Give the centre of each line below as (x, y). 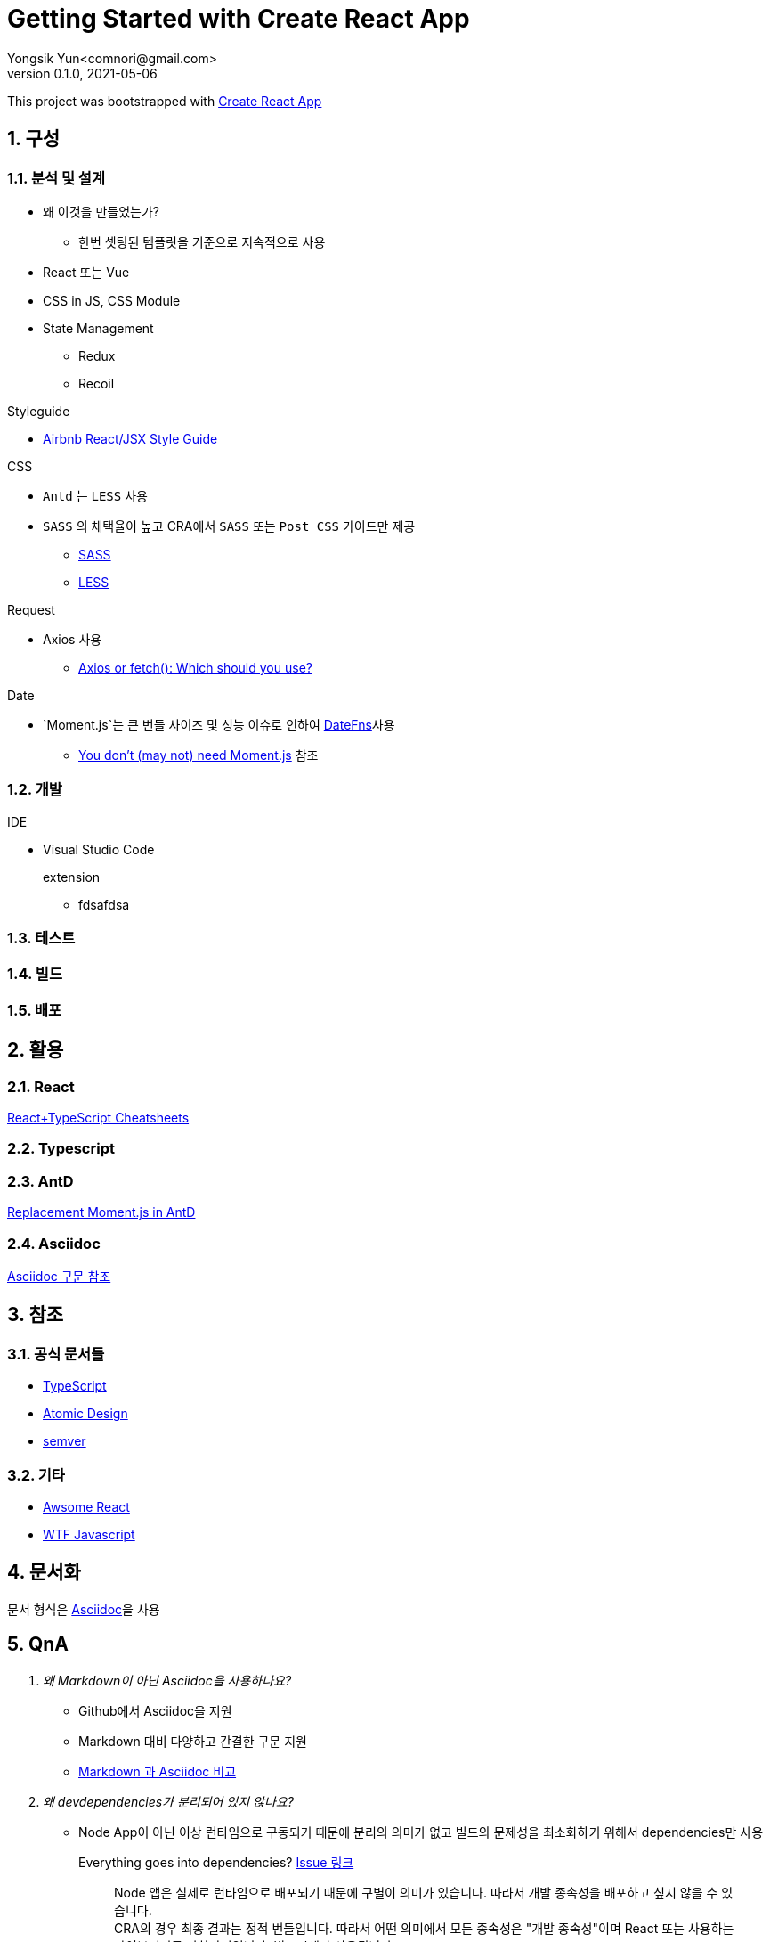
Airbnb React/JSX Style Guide (130, 438)
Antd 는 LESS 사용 (95, 495)
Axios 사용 (73, 639)
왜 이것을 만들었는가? (101, 211)
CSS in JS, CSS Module (112, 300)
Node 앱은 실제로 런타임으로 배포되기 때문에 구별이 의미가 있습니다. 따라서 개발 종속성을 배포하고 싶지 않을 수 (416, 1892)
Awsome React (86, 1506)
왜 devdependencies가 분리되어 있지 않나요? (168, 1801)
